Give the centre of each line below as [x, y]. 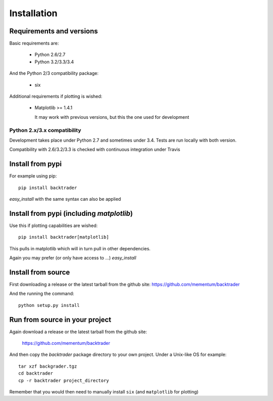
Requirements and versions [54, 31]
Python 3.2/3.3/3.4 [54, 62]
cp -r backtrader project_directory [64, 380]
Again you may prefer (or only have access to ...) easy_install [73, 258]
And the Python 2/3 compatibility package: [54, 73]
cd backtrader [36, 373]
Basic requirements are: [34, 43]
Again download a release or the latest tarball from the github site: [78, 332]
